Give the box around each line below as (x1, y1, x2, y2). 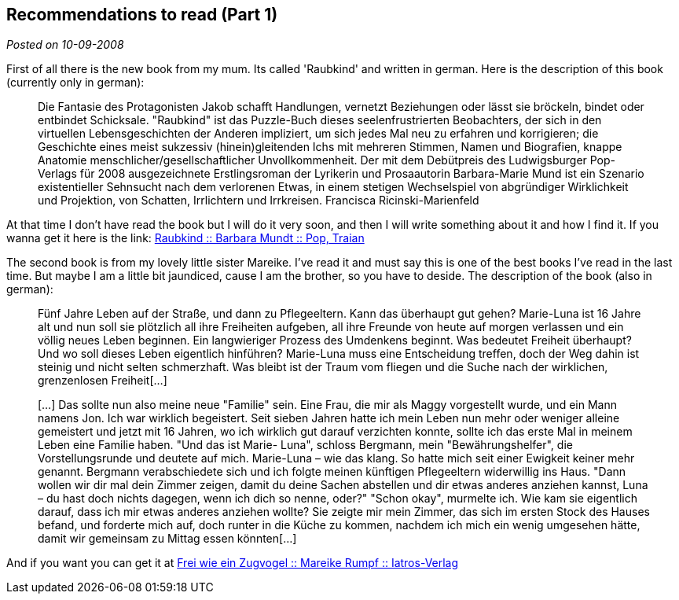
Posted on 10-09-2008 (6, 38, 124, 52)
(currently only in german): (6, 75, 145, 90)
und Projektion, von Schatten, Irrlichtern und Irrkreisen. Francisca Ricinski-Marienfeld (38, 193, 479, 208)
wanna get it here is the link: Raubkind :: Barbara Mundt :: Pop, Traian (6, 231, 365, 245)
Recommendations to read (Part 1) (6, 5, 278, 24)
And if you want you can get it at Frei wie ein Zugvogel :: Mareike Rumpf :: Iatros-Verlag (6, 556, 459, 570)
